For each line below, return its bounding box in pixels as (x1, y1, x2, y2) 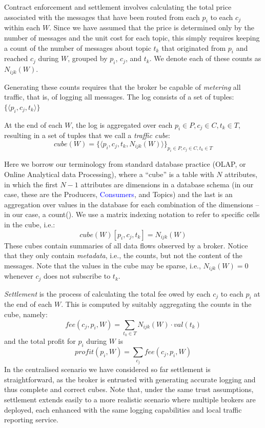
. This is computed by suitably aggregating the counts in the (61, 299, 252, 309)
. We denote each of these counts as (149, 53, 261, 64)
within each (4, 22, 40, 33)
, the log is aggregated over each (71, 119, 173, 130)
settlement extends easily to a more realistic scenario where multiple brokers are (4, 394, 256, 405)
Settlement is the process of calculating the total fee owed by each (4, 288, 211, 299)
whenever (4, 270, 33, 281)
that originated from (161, 42, 226, 53)
